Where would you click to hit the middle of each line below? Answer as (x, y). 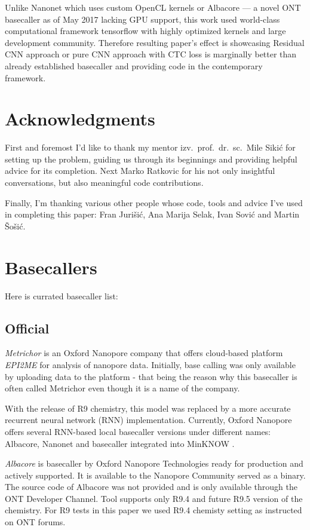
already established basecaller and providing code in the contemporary (134, 65)
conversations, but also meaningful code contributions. (104, 183)
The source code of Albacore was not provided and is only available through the (151, 487)
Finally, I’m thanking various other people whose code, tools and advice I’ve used (154, 202)
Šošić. (15, 226)
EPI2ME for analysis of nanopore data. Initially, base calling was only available (150, 364)
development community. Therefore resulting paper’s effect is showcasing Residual (155, 42)
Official (27, 328)
